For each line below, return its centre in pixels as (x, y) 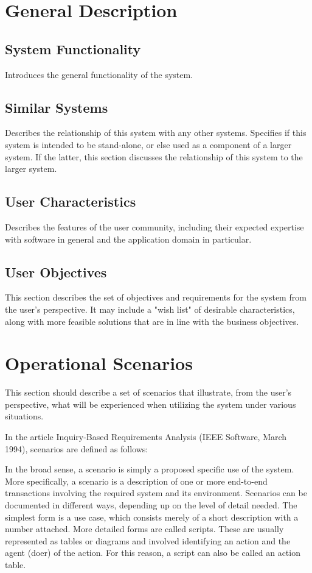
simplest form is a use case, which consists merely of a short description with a (152, 517)
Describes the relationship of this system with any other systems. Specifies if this (156, 133)
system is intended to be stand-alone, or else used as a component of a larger (148, 144)
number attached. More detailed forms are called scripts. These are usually (144, 529)
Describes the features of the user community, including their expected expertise (154, 226)
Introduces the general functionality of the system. (99, 74)
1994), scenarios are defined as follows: (77, 448)
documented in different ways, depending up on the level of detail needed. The (151, 505)
